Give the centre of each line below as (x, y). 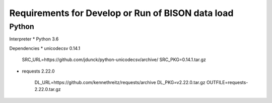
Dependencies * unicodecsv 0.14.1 (45, 48)
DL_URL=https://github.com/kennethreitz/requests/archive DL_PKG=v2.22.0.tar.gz (120, 82)
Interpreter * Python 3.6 (34, 39)
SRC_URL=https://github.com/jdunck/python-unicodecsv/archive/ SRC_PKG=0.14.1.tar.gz (114, 59)
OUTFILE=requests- (227, 82)
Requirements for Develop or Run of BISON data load (121, 13)
